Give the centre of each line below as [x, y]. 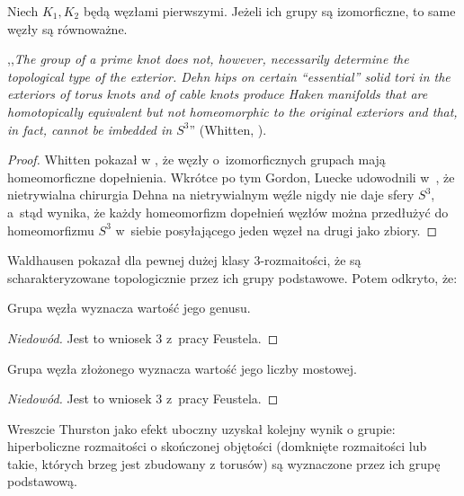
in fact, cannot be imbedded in [90, 129]
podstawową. [42, 481]
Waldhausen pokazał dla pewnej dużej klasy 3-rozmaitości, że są [184, 260]
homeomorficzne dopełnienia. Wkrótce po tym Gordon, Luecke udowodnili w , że [231, 177]
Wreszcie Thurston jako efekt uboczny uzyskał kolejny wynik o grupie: [201, 428]
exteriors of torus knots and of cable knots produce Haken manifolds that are [218, 94]
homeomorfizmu [51, 230]
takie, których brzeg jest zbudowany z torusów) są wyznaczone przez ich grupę [224, 463]
